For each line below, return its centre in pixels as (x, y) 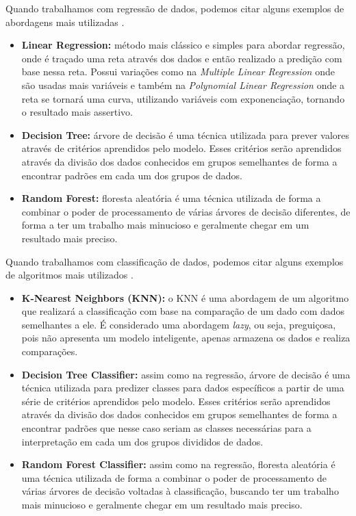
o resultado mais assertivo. (77, 112)
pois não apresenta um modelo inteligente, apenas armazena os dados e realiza (186, 338)
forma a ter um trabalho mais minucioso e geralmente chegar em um (165, 225)
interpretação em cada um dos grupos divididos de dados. (142, 441)
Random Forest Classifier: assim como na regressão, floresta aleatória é (178, 464)
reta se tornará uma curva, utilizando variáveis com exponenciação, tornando (183, 98)
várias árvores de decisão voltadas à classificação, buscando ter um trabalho (180, 491)
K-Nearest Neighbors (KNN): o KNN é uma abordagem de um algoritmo (185, 297)
